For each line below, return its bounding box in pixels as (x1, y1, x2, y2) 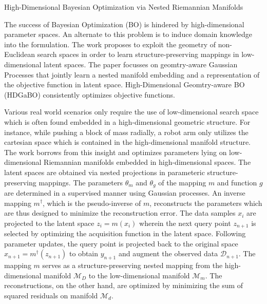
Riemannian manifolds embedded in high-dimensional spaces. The (44, 157, 251, 167)
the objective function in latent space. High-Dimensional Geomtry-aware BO (4, 79, 245, 90)
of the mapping (158, 177, 206, 187)
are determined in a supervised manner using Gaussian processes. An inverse (4, 187, 245, 198)
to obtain (69, 248, 99, 259)
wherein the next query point (139, 217, 231, 228)
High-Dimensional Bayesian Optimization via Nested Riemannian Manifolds (4, 2, 243, 12)
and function (217, 177, 257, 187)
